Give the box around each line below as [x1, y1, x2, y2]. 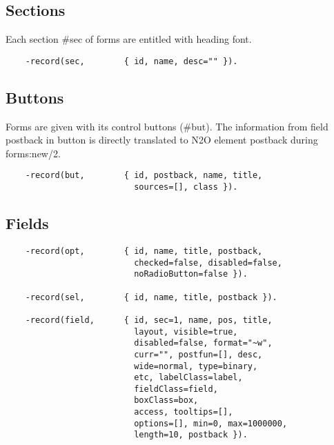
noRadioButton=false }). [134, 269, 248, 279]
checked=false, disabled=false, [134, 257, 282, 268]
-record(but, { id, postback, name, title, [25, 170, 263, 181]
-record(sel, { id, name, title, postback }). [25, 292, 277, 302]
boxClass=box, [134, 395, 199, 406]
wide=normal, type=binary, [134, 361, 258, 371]
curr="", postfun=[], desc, [134, 349, 263, 359]
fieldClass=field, [134, 384, 218, 394]
